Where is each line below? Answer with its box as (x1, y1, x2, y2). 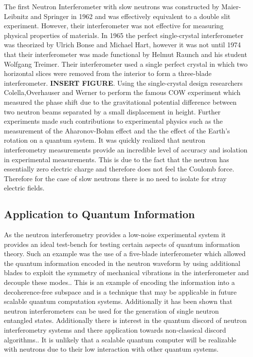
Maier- (221, 1, 241, 11)
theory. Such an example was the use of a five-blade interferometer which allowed (4, 248, 246, 259)
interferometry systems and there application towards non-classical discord (4, 325, 226, 335)
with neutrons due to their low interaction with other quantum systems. (4, 344, 219, 354)
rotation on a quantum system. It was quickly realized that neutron (4, 135, 205, 145)
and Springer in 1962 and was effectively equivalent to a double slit (30, 11, 231, 21)
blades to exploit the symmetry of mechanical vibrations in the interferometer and (4, 267, 249, 278)
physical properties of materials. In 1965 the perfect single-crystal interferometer (4, 30, 244, 40)
